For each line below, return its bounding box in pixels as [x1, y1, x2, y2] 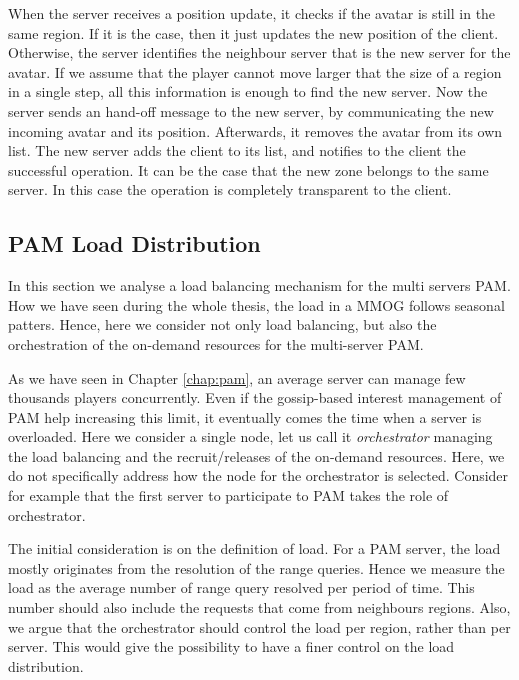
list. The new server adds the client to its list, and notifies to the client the [8, 140, 466, 161]
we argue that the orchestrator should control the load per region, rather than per [8, 616, 511, 637]
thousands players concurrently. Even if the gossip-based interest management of [8, 387, 502, 408]
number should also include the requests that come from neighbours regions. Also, [8, 597, 511, 618]
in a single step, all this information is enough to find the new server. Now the [8, 81, 488, 102]
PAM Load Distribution [8, 228, 261, 259]
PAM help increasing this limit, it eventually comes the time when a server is [8, 406, 482, 427]
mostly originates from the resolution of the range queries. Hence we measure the [8, 557, 505, 578]
